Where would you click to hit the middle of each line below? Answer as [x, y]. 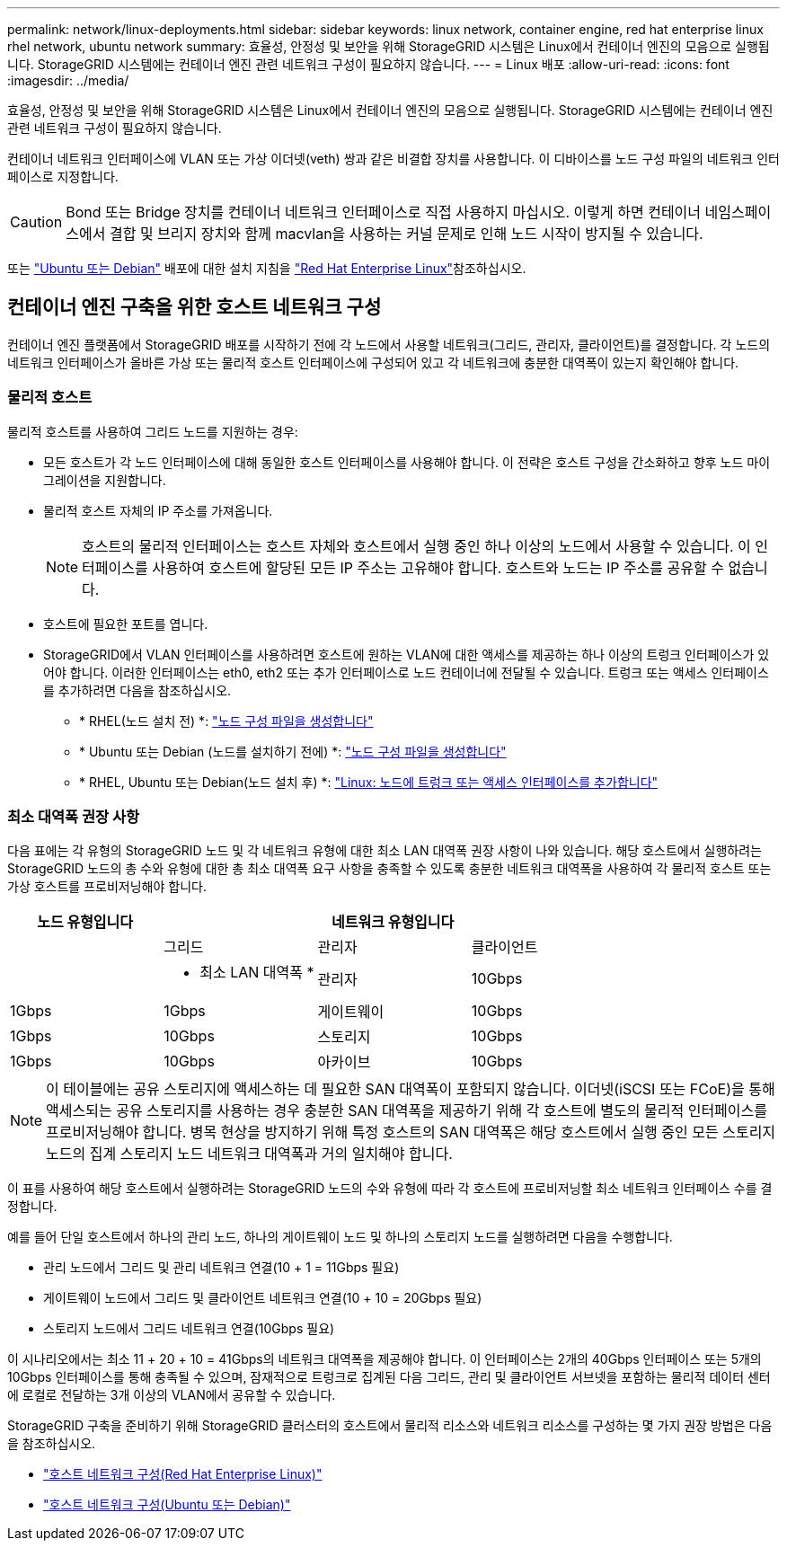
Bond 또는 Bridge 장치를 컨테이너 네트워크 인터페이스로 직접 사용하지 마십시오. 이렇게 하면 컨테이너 [384, 212]
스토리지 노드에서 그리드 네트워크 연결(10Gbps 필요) [189, 1329]
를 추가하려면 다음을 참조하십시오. [137, 690]
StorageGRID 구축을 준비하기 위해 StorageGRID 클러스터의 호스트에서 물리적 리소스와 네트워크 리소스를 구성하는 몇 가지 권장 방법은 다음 [390, 1426]
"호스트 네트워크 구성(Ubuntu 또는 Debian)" [167, 1505]
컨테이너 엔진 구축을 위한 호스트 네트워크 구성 [195, 307]
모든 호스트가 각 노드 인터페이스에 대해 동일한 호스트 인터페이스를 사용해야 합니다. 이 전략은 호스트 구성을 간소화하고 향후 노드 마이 [407, 462]
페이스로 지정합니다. [63, 177]
